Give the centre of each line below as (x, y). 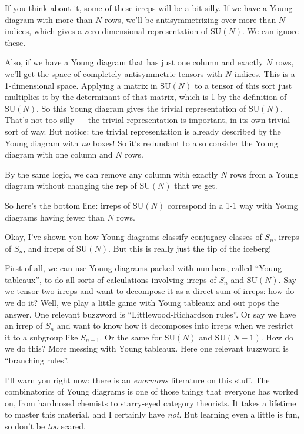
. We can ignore (270, 31)
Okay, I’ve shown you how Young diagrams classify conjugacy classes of (133, 237)
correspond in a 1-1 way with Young (233, 205)
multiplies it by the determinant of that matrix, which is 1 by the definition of (146, 97)
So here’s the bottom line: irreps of (68, 205)
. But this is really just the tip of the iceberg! (190, 248)
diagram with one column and (59, 154)
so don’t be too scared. (45, 426)
